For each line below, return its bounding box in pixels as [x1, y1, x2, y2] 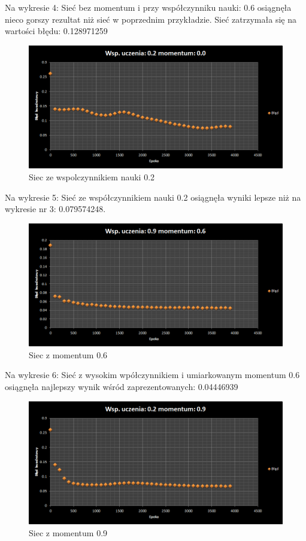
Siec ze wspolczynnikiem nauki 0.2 [29, 170, 155, 183]
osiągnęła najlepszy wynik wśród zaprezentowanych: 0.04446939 [5, 380, 238, 392]
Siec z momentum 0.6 [29, 348, 108, 361]
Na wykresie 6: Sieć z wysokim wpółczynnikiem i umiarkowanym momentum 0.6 [5, 368, 300, 381]
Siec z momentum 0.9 [29, 526, 108, 539]
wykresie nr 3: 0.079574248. [5, 203, 106, 215]
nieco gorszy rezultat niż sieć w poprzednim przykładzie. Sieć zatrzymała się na [5, 13, 296, 25]
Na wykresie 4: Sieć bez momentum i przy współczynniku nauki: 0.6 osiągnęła [5, 1, 292, 13]
